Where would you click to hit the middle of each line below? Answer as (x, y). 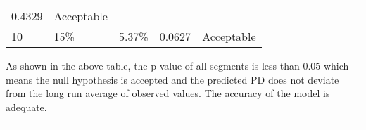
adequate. (26, 106)
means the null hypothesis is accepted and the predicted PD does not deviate (172, 79)
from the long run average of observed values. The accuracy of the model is (168, 93)
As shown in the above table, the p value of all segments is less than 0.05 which (177, 65)
